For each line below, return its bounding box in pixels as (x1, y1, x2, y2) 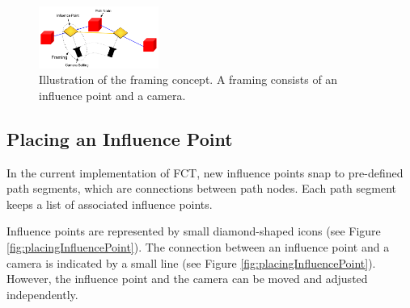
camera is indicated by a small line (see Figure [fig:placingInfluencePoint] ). (6, 254, 376, 271)
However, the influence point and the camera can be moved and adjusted (6, 270, 368, 287)
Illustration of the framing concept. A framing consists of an (39, 71, 338, 88)
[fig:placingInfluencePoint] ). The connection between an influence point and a (6, 238, 390, 255)
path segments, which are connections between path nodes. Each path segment (6, 180, 397, 197)
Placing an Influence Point (6, 126, 233, 151)
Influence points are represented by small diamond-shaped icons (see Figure (6, 223, 381, 239)
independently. (6, 285, 78, 302)
